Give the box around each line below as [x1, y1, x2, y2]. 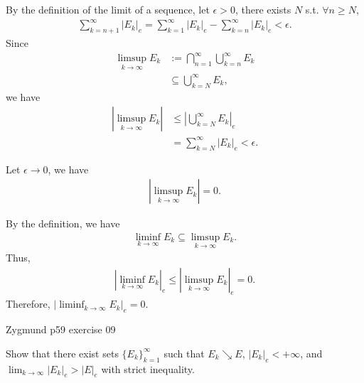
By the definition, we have [6, 216, 120, 231]
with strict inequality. [101, 361, 195, 376]
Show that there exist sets [6, 345, 119, 360]
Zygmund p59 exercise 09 [6, 322, 116, 337]
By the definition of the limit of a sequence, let [6, 2, 210, 16]
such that [164, 345, 205, 360]
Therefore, [6, 296, 50, 311]
